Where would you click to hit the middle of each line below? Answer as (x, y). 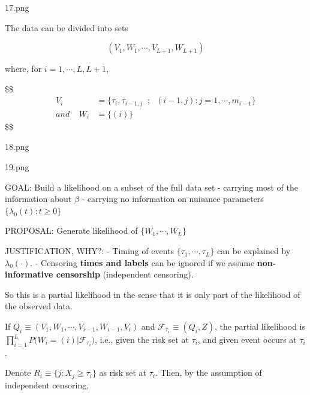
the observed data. (39, 306)
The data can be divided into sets (67, 27)
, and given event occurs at (247, 340)
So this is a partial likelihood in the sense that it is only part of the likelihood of (153, 294)
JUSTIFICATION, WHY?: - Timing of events (90, 251)
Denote (18, 373)
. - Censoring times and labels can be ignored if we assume (142, 262)
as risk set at (123, 373)
